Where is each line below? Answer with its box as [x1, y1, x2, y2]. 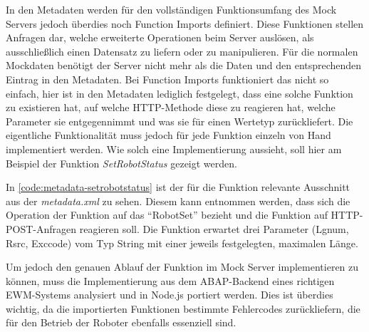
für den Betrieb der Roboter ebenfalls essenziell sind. [6, 315, 237, 330]
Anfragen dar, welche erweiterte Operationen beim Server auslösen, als [6, 30, 314, 45]
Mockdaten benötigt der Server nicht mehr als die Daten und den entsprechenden [6, 58, 362, 73]
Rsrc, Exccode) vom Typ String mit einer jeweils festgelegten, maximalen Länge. [6, 235, 358, 250]
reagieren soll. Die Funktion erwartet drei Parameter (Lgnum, [79, 221, 349, 236]
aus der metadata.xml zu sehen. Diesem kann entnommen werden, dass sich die [6, 193, 350, 208]
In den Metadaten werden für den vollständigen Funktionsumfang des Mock [6, 2, 337, 16]
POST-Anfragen [6, 221, 77, 236]
